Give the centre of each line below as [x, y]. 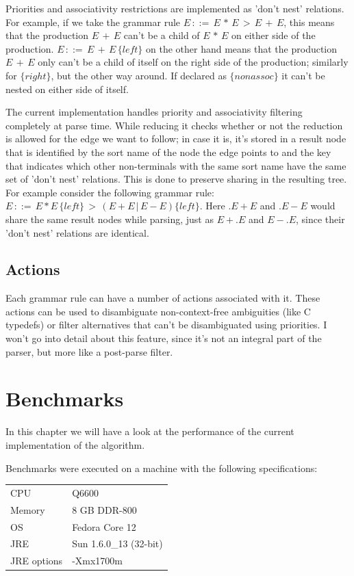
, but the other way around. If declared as [139, 75]
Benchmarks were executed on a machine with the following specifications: [162, 468]
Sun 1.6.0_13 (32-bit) [117, 544]
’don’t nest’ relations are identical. [77, 232]
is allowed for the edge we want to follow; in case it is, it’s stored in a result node [176, 139]
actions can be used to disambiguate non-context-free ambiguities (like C [158, 311]
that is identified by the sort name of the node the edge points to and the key [168, 152]
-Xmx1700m [98, 561]
